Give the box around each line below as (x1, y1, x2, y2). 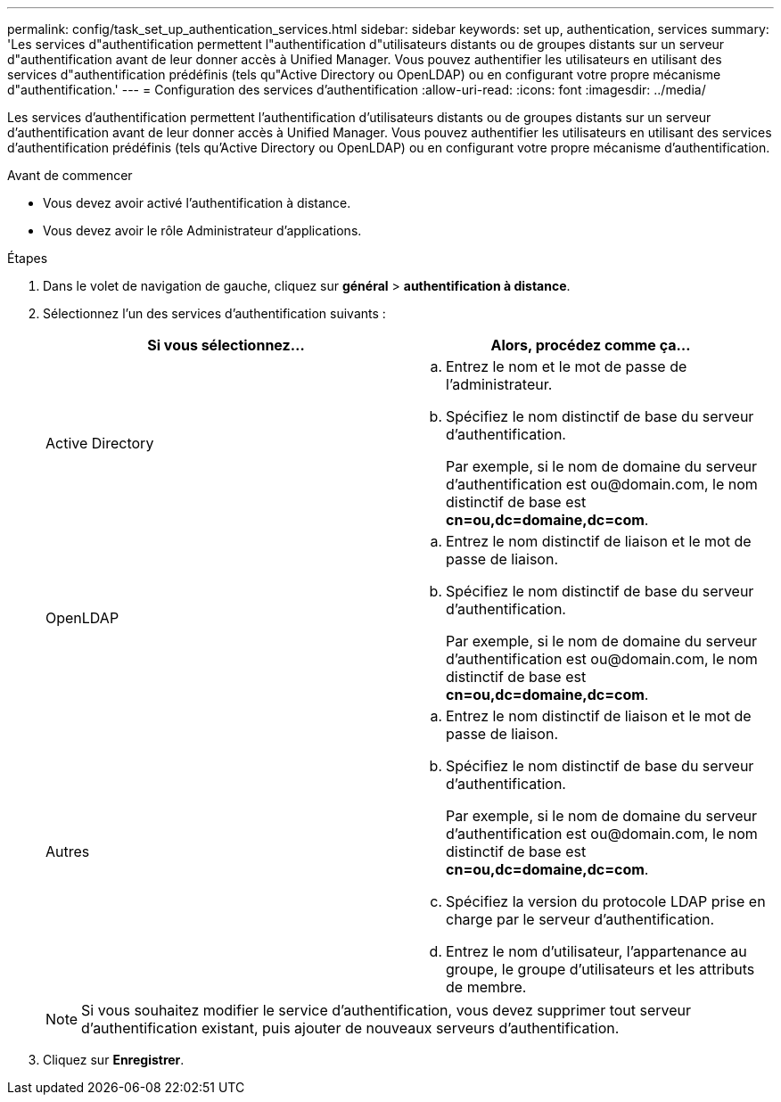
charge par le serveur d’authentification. (446, 910, 715, 928)
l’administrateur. (446, 375, 553, 393)
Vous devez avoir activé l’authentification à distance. (43, 195, 351, 210)
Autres (45, 843, 90, 860)
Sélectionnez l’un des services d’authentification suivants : (43, 306, 386, 321)
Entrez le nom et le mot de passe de (446, 358, 687, 375)
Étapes (7, 251, 48, 266)
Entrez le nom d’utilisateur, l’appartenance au (446, 942, 747, 960)
